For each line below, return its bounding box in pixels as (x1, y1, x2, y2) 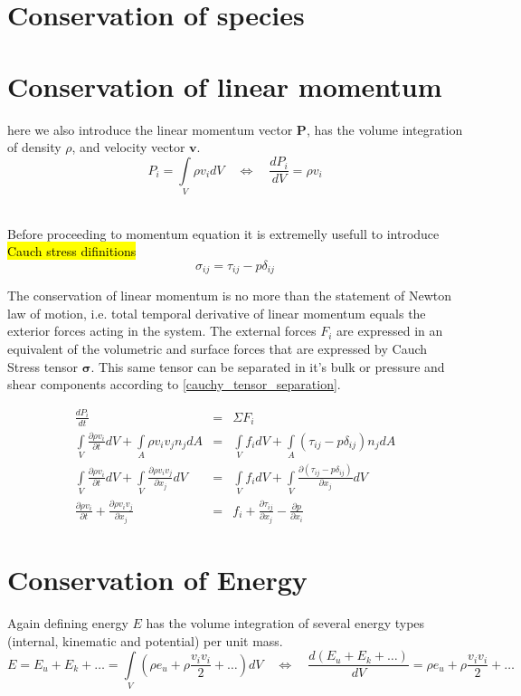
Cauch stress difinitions (7, 242, 137, 261)
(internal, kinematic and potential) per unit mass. (7, 631, 283, 650)
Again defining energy (7, 614, 128, 633)
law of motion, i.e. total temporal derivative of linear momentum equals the (7, 303, 426, 322)
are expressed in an (336, 321, 443, 340)
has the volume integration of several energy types (146, 614, 425, 633)
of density (7, 138, 62, 157)
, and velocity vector (71, 138, 185, 157)
